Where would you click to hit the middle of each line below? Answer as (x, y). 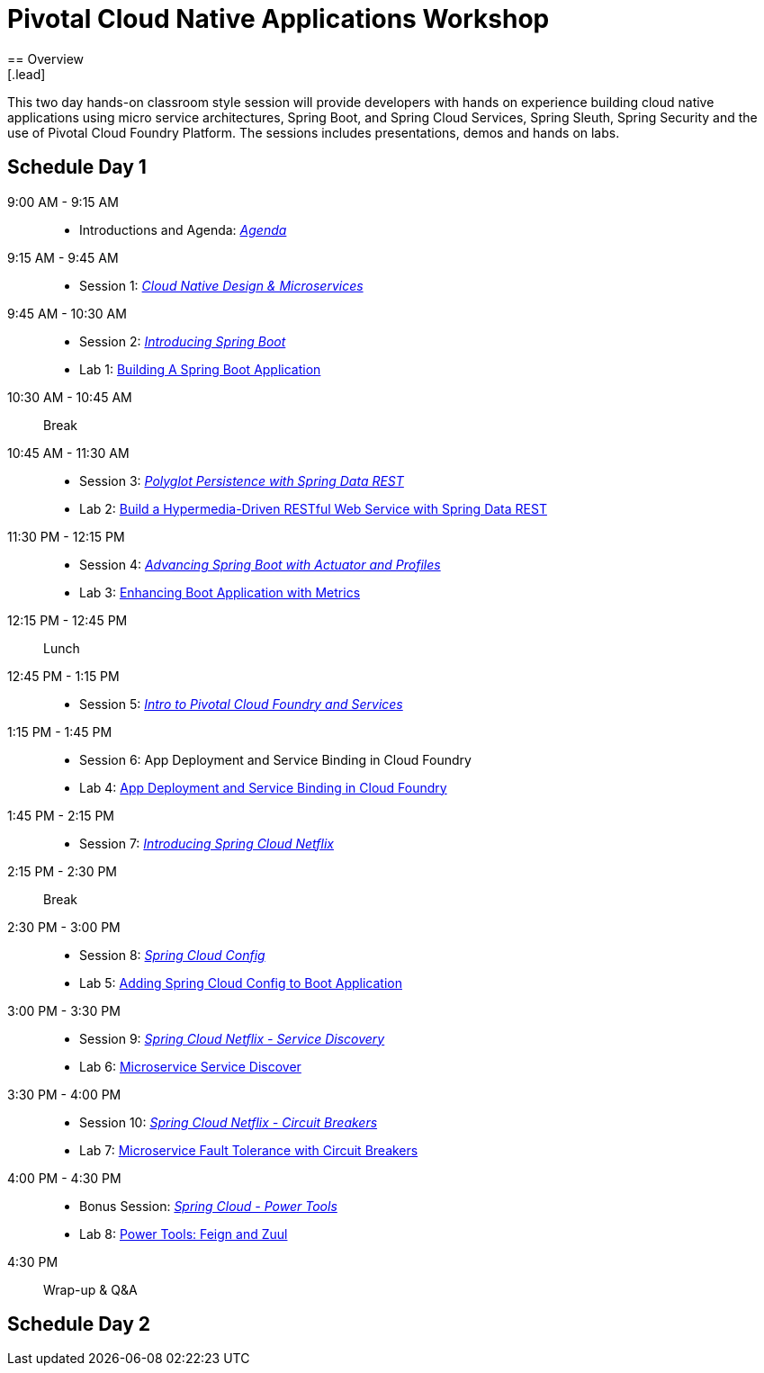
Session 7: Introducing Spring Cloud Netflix (207, 843)
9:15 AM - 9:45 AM (63, 257)
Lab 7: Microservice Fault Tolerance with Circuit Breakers (249, 1150)
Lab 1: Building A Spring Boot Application (200, 369)
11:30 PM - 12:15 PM (66, 536)
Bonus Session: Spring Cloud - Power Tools (208, 1206)
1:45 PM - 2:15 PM (61, 815)
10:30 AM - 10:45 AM (70, 397)
